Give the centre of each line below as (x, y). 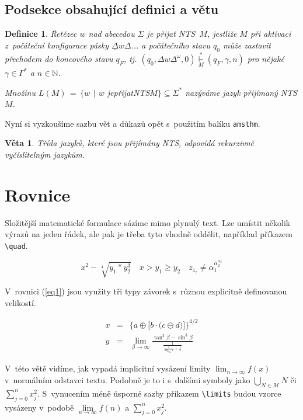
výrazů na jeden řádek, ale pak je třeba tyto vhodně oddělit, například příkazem (149, 234)
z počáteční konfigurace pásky (57, 45)
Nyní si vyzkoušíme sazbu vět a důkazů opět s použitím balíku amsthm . (133, 123)
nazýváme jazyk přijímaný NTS (241, 92)
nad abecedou (112, 34)
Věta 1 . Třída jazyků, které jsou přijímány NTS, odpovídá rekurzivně (129, 143)
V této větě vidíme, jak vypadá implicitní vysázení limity (108, 368)
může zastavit (247, 45)
